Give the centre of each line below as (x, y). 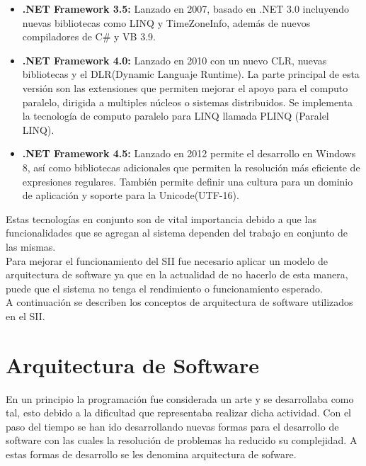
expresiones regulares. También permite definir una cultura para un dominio (188, 181)
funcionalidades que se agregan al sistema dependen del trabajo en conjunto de (177, 233)
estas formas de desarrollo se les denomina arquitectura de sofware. (151, 454)
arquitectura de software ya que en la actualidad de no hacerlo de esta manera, (177, 274)
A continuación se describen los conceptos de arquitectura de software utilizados (179, 302)
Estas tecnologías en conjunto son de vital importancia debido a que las (161, 218)
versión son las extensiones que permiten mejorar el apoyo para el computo (185, 87)
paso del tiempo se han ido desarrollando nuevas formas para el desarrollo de (172, 426)
